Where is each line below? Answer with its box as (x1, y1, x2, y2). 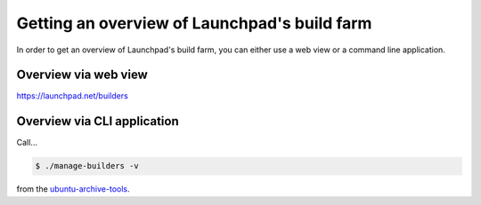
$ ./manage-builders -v (35, 161, 140, 171)
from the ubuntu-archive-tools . (16, 184, 130, 194)
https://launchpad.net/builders (16, 91, 128, 101)
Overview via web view (16, 67, 149, 83)
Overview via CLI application (16, 114, 179, 129)
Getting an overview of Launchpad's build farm (16, 13, 372, 33)
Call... (16, 138, 37, 148)
